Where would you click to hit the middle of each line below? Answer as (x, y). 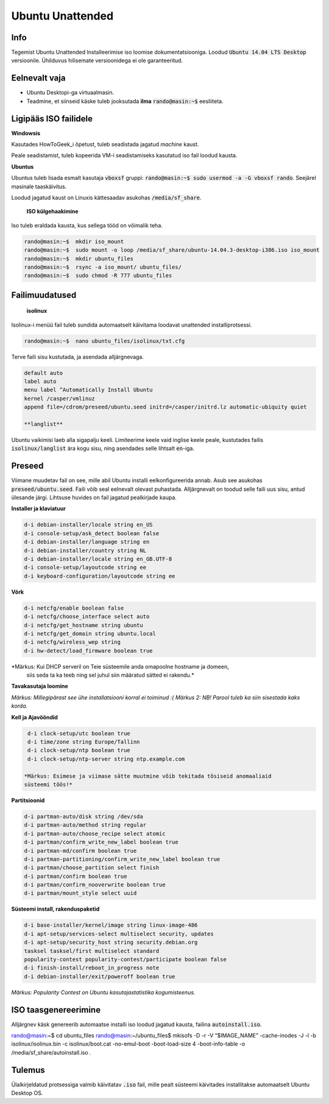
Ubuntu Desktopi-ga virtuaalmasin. (70, 93)
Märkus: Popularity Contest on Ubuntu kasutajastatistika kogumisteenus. (103, 992)
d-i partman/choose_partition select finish (92, 868)
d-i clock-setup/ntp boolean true (79, 750)
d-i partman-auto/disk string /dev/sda (83, 816)
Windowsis (26, 133)
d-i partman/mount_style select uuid (80, 893)
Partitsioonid (28, 800)
